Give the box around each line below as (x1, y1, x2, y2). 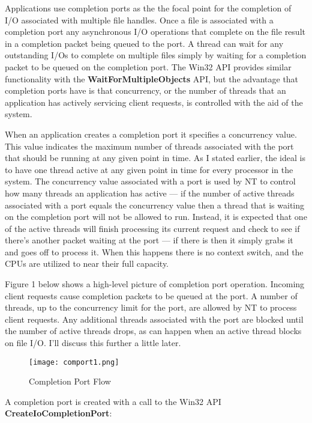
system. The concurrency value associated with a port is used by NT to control (5, 175, 296, 187)
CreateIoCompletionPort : (5, 407, 112, 419)
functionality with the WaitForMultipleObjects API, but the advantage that (5, 72, 299, 85)
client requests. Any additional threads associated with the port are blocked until (5, 312, 304, 325)
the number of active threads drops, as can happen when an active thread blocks (5, 324, 302, 337)
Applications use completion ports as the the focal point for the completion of (5, 2, 292, 14)
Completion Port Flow (29, 375, 111, 388)
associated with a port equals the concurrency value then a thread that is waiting (5, 198, 305, 211)
